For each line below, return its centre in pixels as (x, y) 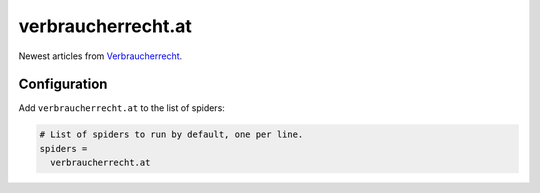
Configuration (63, 84)
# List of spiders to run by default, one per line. (171, 134)
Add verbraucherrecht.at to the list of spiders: (121, 108)
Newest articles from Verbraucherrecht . (100, 56)
